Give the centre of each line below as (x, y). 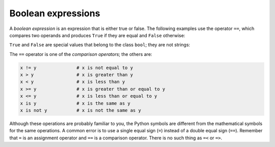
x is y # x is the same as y (75, 103)
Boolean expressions (55, 13)
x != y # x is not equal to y (77, 68)
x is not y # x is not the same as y (80, 110)
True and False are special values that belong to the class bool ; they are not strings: (100, 45)
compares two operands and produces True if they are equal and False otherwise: (97, 35)
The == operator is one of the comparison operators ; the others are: (81, 54)
